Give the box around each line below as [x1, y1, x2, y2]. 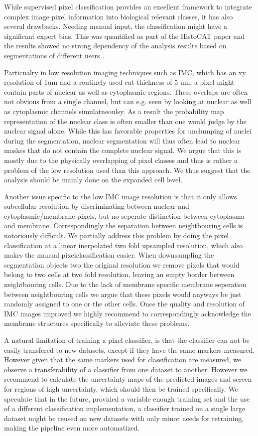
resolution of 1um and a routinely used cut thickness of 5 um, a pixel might [4, 77, 235, 87]
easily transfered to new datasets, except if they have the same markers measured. [4, 344, 255, 355]
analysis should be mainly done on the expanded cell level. [4, 174, 183, 185]
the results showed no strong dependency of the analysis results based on [4, 40, 227, 51]
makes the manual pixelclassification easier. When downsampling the [4, 250, 214, 260]
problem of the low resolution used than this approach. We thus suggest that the [4, 164, 251, 175]
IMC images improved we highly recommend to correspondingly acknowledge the [4, 308, 251, 318]
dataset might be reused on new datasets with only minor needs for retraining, [4, 413, 244, 423]
